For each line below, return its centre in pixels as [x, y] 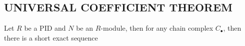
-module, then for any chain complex [157, 28]
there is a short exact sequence [51, 37]
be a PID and [45, 28]
